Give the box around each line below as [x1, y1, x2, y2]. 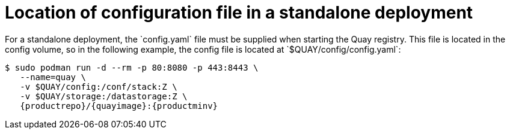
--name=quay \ [20, 72, 86, 82]
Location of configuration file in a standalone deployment [5, 2, 473, 23]
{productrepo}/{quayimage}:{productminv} [20, 100, 218, 111]
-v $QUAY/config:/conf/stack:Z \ [20, 81, 177, 92]
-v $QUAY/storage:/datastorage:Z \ [20, 91, 188, 101]
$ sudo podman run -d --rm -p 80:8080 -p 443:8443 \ [5, 62, 259, 72]
